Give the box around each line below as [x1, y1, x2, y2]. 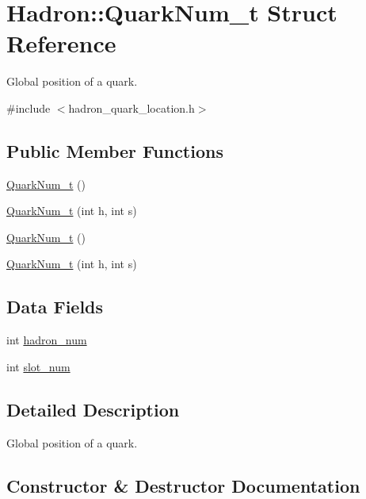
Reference [6, 27, 116, 59]
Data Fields [6, 294, 104, 319]
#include [6, 99, 51, 116]
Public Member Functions [6, 138, 223, 163]
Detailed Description [6, 397, 180, 421]
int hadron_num [6, 332, 87, 348]
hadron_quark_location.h [68, 99, 195, 116]
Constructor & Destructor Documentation [6, 473, 360, 497]
